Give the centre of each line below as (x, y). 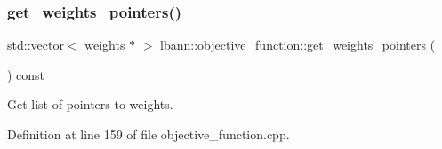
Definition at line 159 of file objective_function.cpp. (149, 134)
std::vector (36, 45)
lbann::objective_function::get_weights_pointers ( (298, 45)
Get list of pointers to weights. (90, 104)
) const (26, 74)
